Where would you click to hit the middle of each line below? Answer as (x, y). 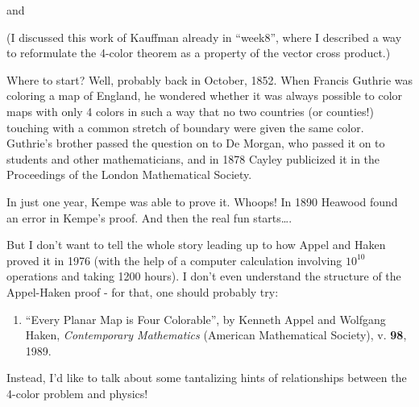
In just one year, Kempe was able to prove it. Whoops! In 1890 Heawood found (202, 201)
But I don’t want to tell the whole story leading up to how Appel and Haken (196, 245)
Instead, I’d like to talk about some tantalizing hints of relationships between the (207, 378)
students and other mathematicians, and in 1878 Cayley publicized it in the (193, 158)
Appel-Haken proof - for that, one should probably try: (143, 291)
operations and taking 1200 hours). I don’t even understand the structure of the (204, 276)
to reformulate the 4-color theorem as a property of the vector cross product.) (199, 53)
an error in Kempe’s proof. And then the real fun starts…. (149, 217)
